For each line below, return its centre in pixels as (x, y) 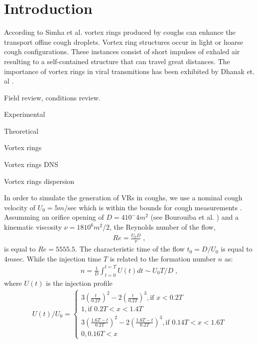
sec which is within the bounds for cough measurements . (155, 207)
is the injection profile (79, 283)
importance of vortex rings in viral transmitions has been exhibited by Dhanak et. (129, 71)
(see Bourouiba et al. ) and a (194, 217)
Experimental (25, 114)
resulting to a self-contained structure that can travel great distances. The (117, 61)
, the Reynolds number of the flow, (162, 227)
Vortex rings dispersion (39, 181)
